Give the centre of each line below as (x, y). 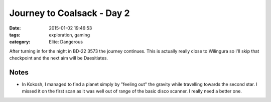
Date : (15, 28)
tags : (15, 34)
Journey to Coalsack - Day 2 (70, 13)
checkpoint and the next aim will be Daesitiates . (58, 58)
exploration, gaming (70, 34)
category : (20, 42)
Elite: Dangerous (66, 42)
